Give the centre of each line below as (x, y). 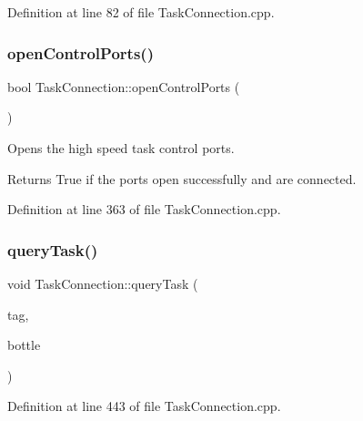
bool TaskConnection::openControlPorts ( (124, 86)
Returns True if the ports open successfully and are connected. (182, 178)
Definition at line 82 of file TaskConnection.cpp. (141, 12)
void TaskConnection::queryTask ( (103, 283)
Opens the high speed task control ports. (121, 148)
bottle (24, 345)
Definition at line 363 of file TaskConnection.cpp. (144, 209)
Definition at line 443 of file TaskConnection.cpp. (144, 406)
